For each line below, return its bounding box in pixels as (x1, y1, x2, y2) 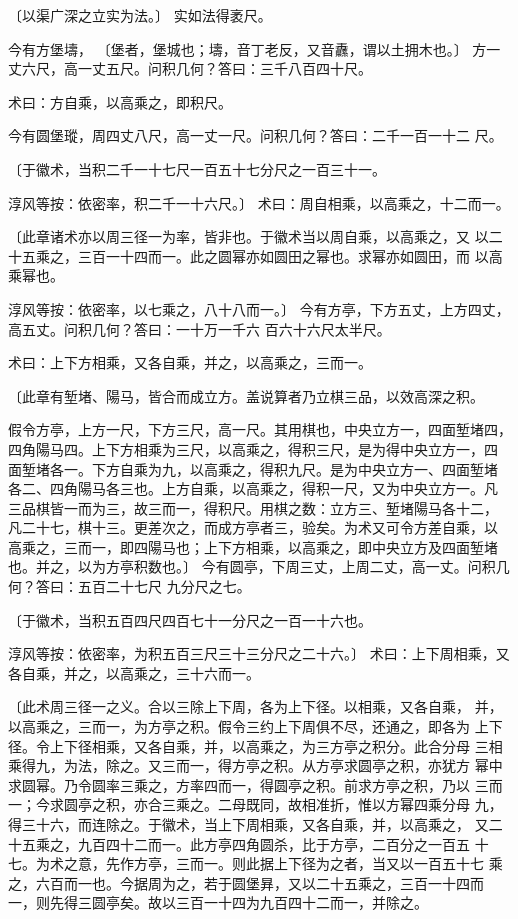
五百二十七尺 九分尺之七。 (77, 576, 251, 597)
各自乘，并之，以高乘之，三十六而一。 (8, 662, 260, 683)
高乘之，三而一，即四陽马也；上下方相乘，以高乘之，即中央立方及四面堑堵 (8, 536, 498, 557)
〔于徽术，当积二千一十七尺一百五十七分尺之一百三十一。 (8, 158, 386, 179)
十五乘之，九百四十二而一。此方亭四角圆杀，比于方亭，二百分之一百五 (8, 833, 470, 854)
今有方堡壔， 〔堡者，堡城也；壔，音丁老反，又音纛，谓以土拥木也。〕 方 (8, 38, 487, 59)
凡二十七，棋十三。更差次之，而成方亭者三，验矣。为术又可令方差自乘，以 (8, 517, 498, 538)
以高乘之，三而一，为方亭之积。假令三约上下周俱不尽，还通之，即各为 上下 (8, 716, 503, 737)
